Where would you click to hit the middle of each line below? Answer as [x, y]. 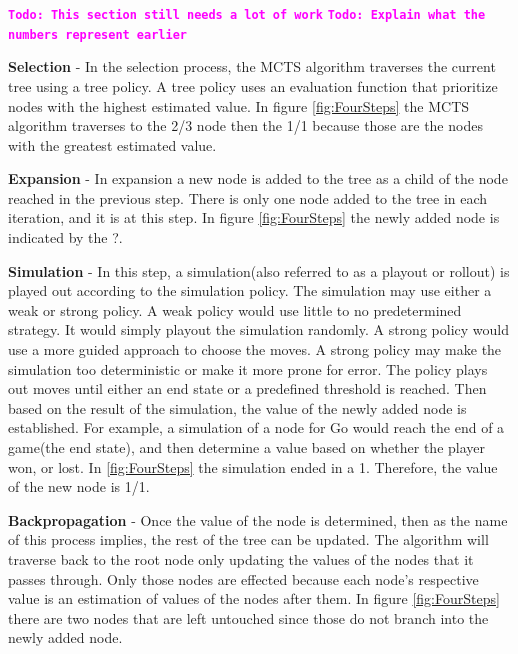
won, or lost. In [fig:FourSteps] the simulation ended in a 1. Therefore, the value [253, 466]
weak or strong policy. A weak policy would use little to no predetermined [235, 309]
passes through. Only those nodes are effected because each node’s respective [243, 578]
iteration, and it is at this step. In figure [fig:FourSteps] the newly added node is [254, 217]
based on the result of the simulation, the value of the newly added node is [237, 407]
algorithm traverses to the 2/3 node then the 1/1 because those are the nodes [245, 125]
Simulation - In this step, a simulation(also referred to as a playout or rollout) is [259, 270]
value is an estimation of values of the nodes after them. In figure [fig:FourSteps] [254, 598]
